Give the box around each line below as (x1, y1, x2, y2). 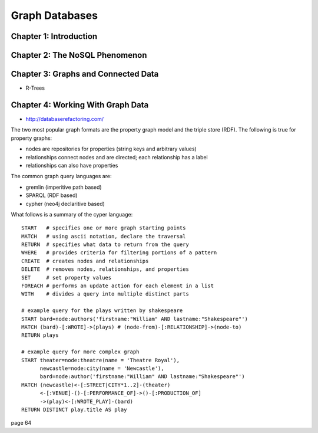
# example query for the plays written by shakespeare (21, 307, 183, 314)
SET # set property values (21, 274, 112, 281)
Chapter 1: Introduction (11, 31, 98, 41)
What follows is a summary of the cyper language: (11, 211, 133, 218)
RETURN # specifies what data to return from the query (21, 241, 190, 248)
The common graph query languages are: (11, 173, 112, 180)
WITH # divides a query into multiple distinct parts (21, 291, 190, 297)
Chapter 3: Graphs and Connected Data (11, 69, 159, 79)
